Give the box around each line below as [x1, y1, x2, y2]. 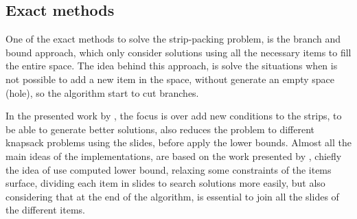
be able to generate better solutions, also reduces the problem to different [5, 122, 315, 136]
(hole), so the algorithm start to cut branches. [5, 85, 199, 100]
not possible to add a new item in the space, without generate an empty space [5, 71, 335, 86]
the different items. [5, 203, 85, 217]
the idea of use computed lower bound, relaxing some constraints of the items [5, 162, 332, 176]
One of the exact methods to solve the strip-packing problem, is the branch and [5, 32, 341, 46]
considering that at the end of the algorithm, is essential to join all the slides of [5, 189, 339, 203]
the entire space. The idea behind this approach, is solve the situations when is [5, 58, 338, 73]
